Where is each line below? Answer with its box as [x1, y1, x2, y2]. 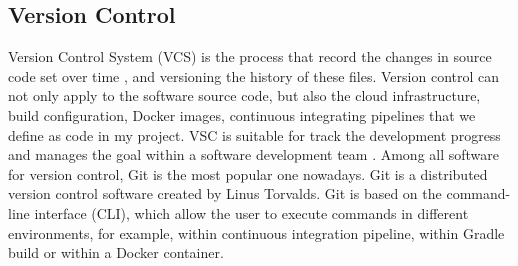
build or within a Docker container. [8, 242, 224, 263]
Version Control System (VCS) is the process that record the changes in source [8, 46, 492, 67]
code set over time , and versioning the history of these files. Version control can [8, 65, 500, 86]
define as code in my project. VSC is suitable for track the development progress [8, 124, 501, 145]
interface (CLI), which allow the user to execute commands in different [34, 202, 469, 223]
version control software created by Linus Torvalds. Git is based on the [8, 183, 442, 204]
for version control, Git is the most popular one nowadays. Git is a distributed [8, 163, 488, 184]
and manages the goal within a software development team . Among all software [8, 144, 500, 165]
